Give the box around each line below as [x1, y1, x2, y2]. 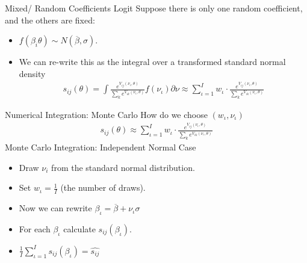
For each [19, 222, 51, 235]
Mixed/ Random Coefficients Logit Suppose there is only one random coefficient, [5, 2, 303, 14]
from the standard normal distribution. [51, 161, 195, 173]
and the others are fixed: [5, 13, 95, 26]
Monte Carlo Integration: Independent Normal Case [5, 141, 196, 153]
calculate [63, 222, 96, 235]
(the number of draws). [60, 181, 146, 194]
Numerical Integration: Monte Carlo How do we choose [5, 108, 208, 120]
